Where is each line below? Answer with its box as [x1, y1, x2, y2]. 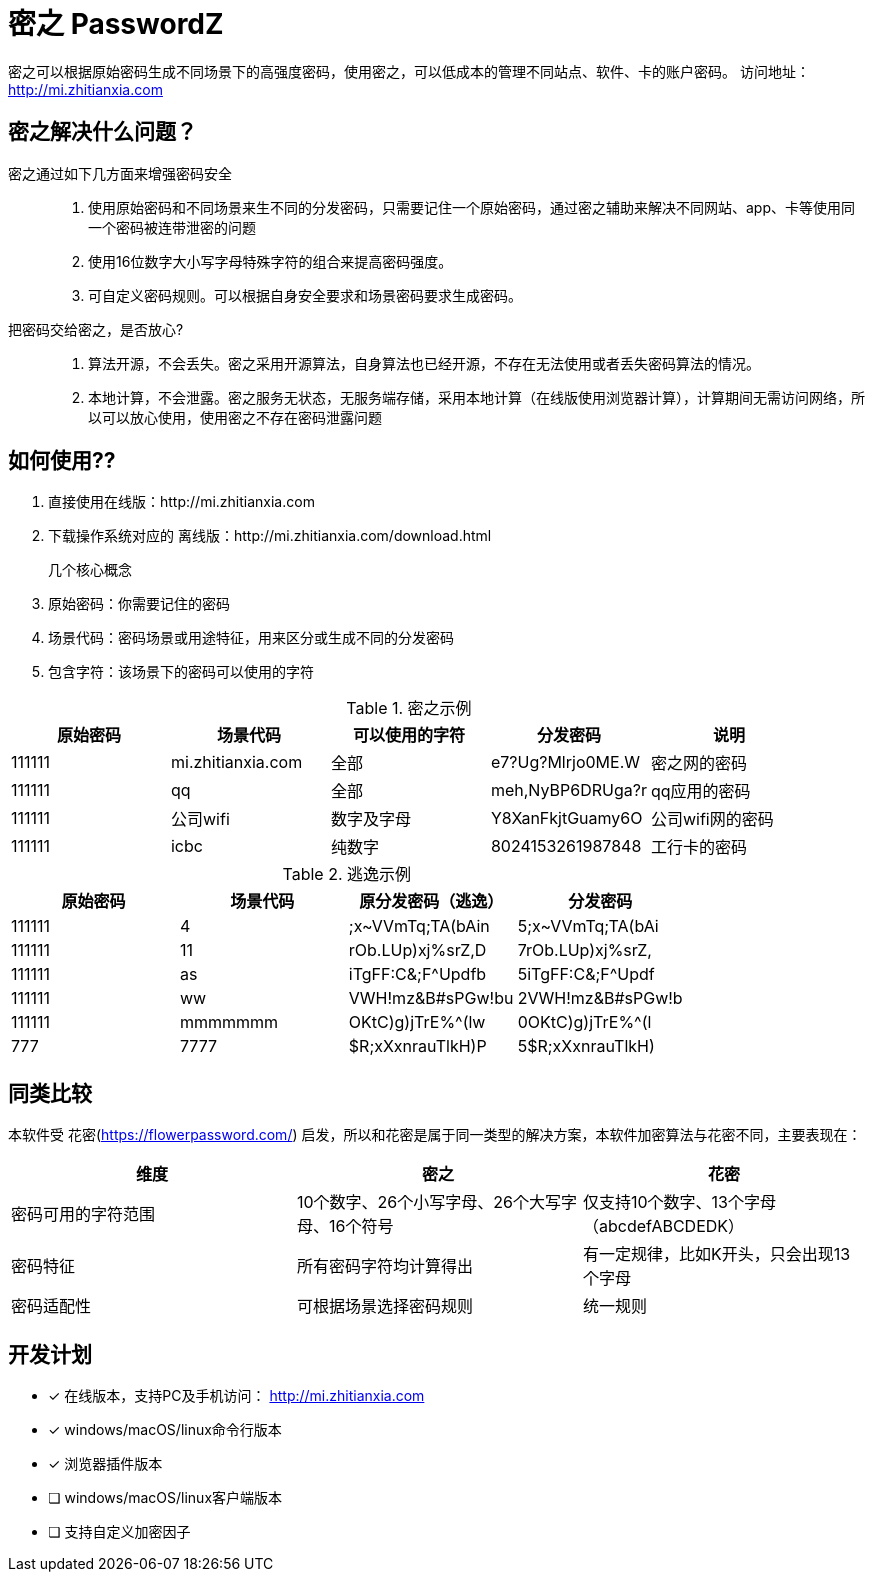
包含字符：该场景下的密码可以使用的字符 [48, 663, 314, 681]
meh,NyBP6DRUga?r [490, 780, 647, 801]
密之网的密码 [650, 753, 747, 774]
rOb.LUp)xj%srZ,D [348, 940, 487, 961]
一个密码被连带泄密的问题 [88, 218, 256, 236]
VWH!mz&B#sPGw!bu [348, 988, 514, 1009]
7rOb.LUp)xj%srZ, [517, 940, 652, 961]
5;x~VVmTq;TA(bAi [517, 916, 659, 937]
